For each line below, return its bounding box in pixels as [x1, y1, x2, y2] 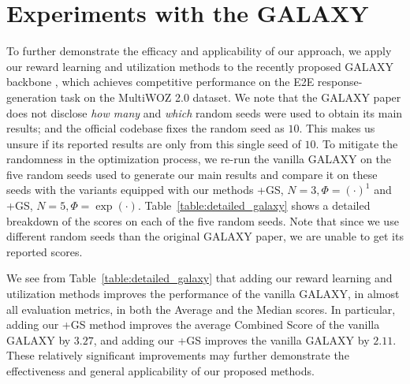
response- [317, 73, 363, 90]
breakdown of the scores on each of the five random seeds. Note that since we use [6, 212, 399, 229]
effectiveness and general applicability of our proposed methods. [6, 363, 315, 378]
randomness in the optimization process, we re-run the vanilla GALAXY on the [6, 151, 392, 167]
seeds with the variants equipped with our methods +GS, [6, 181, 284, 198]
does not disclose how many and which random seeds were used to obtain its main [6, 104, 403, 121]
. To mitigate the [315, 135, 398, 151]
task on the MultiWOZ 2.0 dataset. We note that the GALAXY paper [60, 88, 401, 105]
